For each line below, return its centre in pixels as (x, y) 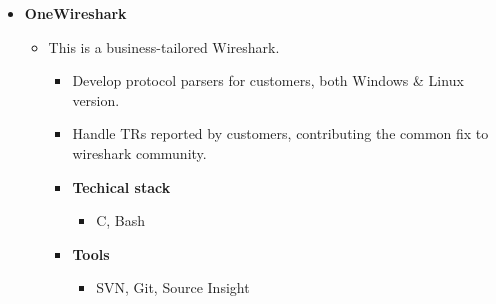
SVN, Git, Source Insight (173, 287)
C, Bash (121, 220)
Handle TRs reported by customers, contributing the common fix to (280, 133)
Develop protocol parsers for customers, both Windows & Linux (268, 80)
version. (96, 99)
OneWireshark (75, 13)
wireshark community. (139, 152)
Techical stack (121, 186)
